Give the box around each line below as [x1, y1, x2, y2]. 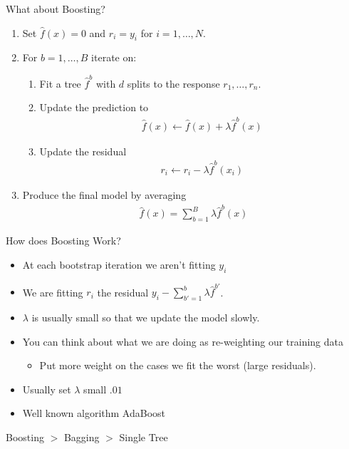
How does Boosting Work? [6, 233, 121, 248]
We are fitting [22, 284, 83, 299]
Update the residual [39, 143, 127, 158]
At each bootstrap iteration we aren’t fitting [22, 257, 216, 272]
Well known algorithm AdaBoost [22, 406, 166, 420]
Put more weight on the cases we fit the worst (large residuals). [39, 358, 316, 373]
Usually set [22, 381, 71, 396]
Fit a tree [39, 76, 81, 91]
